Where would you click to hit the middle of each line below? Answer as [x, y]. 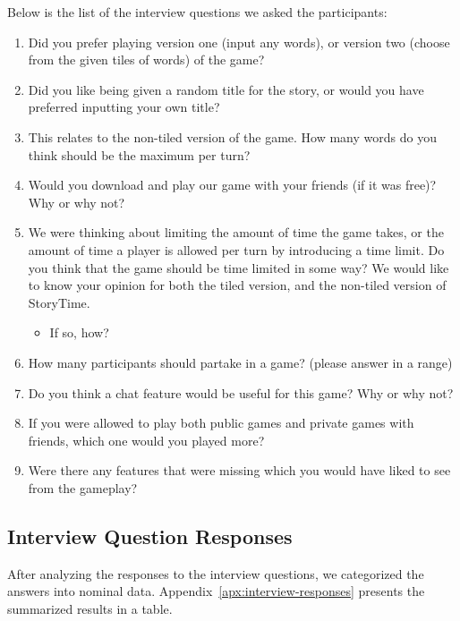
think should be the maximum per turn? [139, 154]
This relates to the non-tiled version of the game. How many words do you [232, 136]
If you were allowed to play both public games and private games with [221, 423]
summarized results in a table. [90, 608]
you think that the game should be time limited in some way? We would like [239, 267]
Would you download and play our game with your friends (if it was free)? [232, 185]
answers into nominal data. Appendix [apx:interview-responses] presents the [216, 591]
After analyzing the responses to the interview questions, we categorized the [216, 573]
